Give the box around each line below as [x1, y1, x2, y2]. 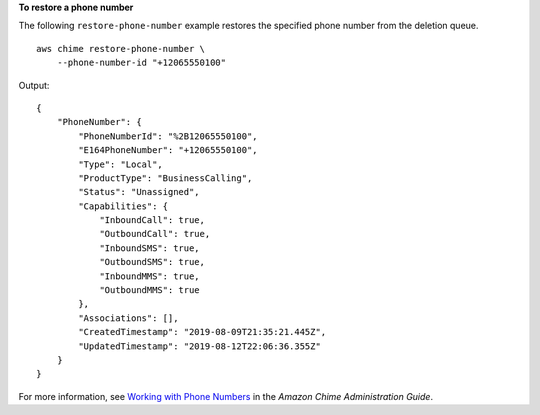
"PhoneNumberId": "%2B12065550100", [78, 130, 259, 142]
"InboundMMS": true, [99, 270, 200, 282]
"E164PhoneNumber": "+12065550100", [78, 145, 259, 156]
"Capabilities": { [78, 200, 169, 212]
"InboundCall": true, [99, 215, 205, 226]
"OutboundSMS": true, [99, 256, 205, 268]
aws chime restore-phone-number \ [36, 43, 205, 54]
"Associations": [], [78, 312, 179, 324]
